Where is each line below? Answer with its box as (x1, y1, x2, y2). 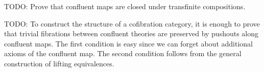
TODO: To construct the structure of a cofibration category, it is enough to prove (4, 18, 260, 29)
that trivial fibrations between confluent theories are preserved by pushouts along (4, 28, 259, 39)
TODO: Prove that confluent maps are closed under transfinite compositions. (4, 1, 246, 11)
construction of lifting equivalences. (4, 58, 114, 68)
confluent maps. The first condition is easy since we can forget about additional (4, 38, 253, 49)
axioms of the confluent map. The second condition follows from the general (4, 48, 242, 59)
